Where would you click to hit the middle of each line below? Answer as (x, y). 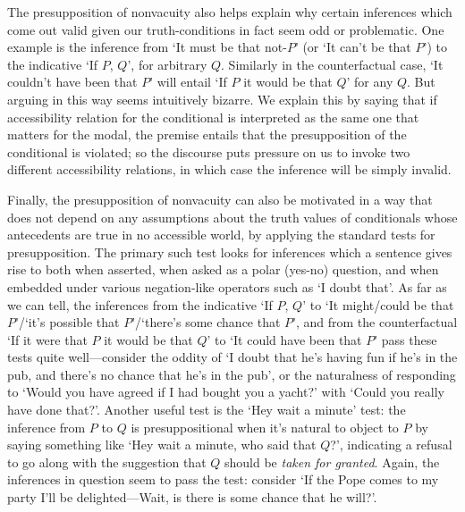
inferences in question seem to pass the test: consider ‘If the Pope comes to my (223, 479)
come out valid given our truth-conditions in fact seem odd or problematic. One (226, 29)
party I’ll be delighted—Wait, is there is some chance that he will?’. (192, 497)
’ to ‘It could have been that (284, 339)
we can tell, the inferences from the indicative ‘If (140, 304)
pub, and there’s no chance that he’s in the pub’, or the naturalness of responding (232, 374)
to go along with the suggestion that (107, 462)
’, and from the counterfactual (375, 322)
